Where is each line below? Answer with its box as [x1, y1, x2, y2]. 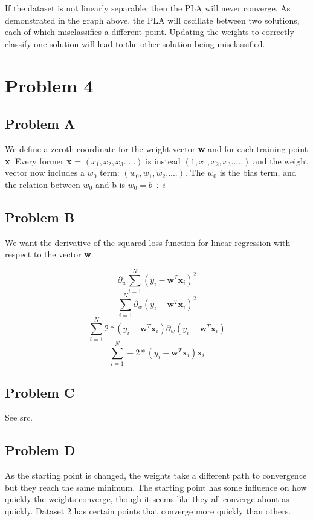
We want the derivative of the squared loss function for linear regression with [5, 236, 291, 248]
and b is [95, 178, 125, 190]
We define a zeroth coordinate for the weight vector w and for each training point [5, 142, 308, 155]
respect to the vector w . [5, 248, 94, 260]
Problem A [5, 114, 76, 133]
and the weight [253, 154, 308, 167]
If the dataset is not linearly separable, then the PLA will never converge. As [5, 2, 291, 14]
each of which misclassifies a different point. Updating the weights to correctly [5, 25, 294, 38]
